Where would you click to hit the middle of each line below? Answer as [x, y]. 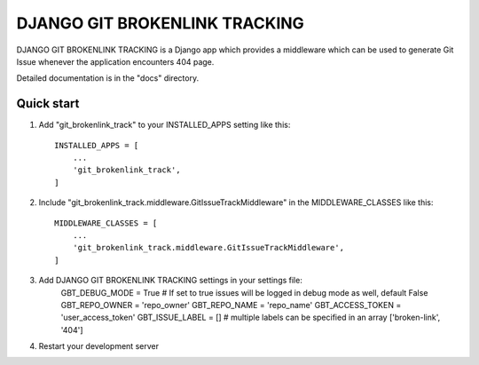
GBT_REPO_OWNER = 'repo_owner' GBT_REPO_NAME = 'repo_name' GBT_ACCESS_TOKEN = [231, 305]
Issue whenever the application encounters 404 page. [115, 61]
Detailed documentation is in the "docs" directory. [108, 78]
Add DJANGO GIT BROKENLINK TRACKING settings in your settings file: [171, 281]
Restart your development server [99, 346]
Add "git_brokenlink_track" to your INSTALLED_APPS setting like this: [165, 125]
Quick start [48, 103]
